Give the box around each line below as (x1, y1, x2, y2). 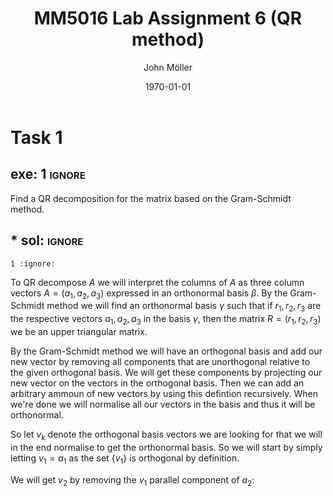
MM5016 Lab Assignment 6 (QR (33, 7, 303, 30)
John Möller (143, 61, 193, 73)
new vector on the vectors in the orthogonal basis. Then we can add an (10, 377, 305, 389)
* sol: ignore (10, 232, 84, 249)
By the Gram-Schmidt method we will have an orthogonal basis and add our (10, 345, 323, 357)
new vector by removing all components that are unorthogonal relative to (10, 355, 311, 367)
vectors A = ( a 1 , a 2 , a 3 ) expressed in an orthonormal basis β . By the (10, 287, 288, 301)
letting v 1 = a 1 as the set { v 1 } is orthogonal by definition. (10, 452, 240, 466)
